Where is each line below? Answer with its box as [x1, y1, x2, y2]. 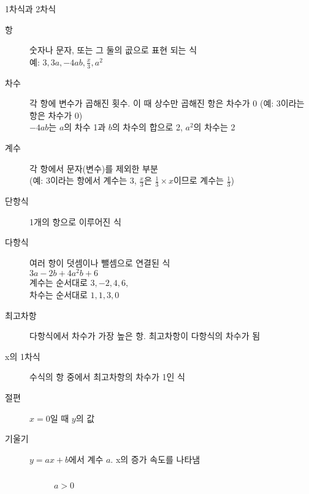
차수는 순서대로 [29, 288, 88, 301]
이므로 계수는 [173, 174, 224, 187]
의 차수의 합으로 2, [112, 121, 183, 133]
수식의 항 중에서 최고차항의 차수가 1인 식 [29, 370, 185, 383]
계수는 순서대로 [29, 276, 88, 289]
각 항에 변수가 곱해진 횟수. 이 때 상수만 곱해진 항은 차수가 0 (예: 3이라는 [29, 97, 305, 110]
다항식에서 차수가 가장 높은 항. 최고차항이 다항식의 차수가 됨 [29, 329, 261, 342]
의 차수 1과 [64, 121, 106, 133]
